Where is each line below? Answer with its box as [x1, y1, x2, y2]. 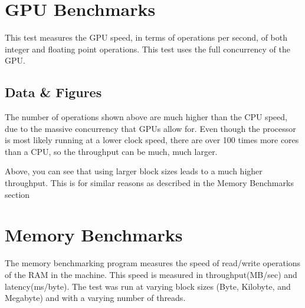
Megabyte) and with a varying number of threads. [5, 292, 186, 304]
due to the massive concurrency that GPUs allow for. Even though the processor [5, 122, 296, 134]
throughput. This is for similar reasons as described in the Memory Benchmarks [5, 177, 294, 189]
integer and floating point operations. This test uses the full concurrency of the [5, 42, 290, 55]
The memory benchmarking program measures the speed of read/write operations [5, 257, 301, 269]
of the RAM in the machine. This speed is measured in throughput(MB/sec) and [5, 268, 297, 280]
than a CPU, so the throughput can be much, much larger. [5, 145, 218, 157]
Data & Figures [5, 83, 102, 101]
